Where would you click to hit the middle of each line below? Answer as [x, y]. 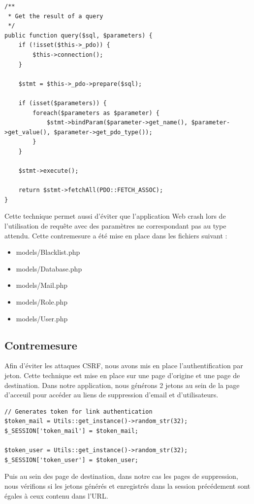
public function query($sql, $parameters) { [79, 35]
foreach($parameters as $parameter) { [96, 113]
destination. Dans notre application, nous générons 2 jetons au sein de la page [122, 385]
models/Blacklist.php [48, 252]
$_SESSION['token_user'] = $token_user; [72, 460]
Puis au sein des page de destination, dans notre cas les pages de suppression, [121, 476]
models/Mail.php [42, 285]
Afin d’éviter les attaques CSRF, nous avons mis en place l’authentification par [124, 366]
